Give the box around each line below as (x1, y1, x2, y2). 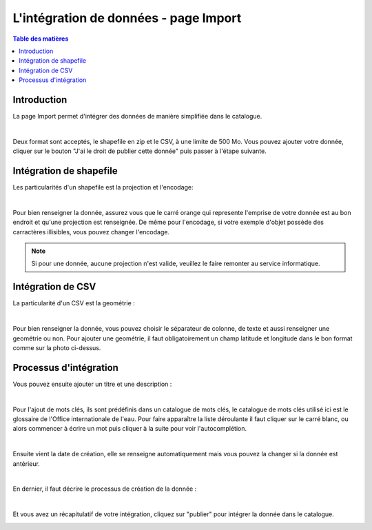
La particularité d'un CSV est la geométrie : (12, 299, 136, 307)
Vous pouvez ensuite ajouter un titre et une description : (12, 380, 172, 388)
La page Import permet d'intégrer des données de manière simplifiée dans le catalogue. (12, 112, 262, 121)
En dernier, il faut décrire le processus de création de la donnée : (12, 485, 197, 493)
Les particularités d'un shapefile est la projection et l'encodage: (12, 183, 194, 192)
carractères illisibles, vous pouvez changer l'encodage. (12, 227, 170, 236)
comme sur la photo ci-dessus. (12, 343, 101, 351)
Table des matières (12, 34, 69, 43)
